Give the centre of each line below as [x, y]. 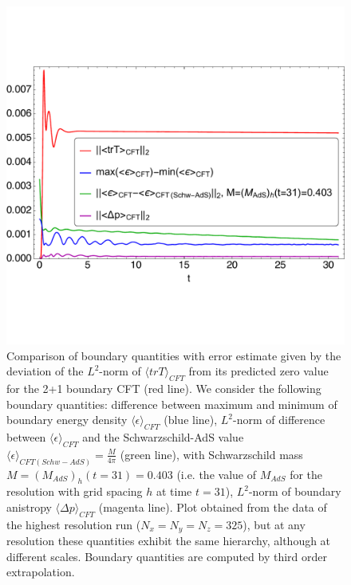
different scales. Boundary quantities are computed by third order [167, 556]
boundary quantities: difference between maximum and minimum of [172, 404]
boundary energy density [67, 420]
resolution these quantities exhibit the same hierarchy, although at [169, 541]
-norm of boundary [295, 491]
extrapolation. [41, 572]
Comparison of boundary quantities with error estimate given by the [174, 355]
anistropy [29, 507]
